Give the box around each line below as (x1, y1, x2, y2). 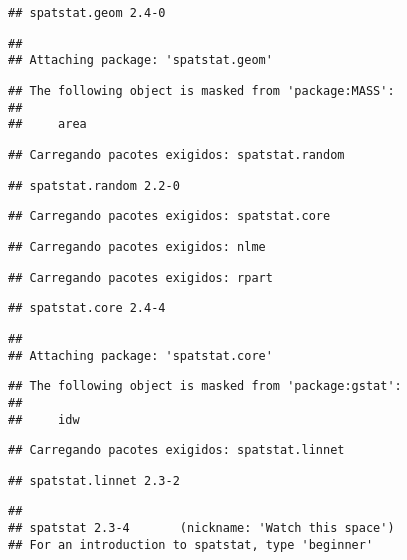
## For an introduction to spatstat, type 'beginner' (8, 537, 374, 552)
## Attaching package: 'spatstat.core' (8, 348, 273, 363)
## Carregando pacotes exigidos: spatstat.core (8, 209, 331, 224)
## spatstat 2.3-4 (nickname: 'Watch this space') (8, 521, 395, 536)
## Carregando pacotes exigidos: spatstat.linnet (8, 443, 345, 458)
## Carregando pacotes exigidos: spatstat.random (8, 147, 345, 162)
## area (8, 117, 87, 132)
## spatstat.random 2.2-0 (8, 178, 180, 193)
